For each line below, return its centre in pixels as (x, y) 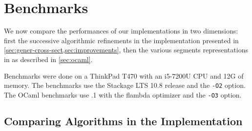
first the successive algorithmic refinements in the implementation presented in (121, 40)
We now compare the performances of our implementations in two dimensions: (121, 31)
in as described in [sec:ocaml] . (48, 59)
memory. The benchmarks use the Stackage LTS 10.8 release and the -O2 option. (125, 85)
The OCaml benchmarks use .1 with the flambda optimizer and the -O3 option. (123, 94)
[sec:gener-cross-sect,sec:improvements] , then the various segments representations (126, 50)
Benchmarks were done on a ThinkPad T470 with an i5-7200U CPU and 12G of (124, 75)
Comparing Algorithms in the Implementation (123, 121)
